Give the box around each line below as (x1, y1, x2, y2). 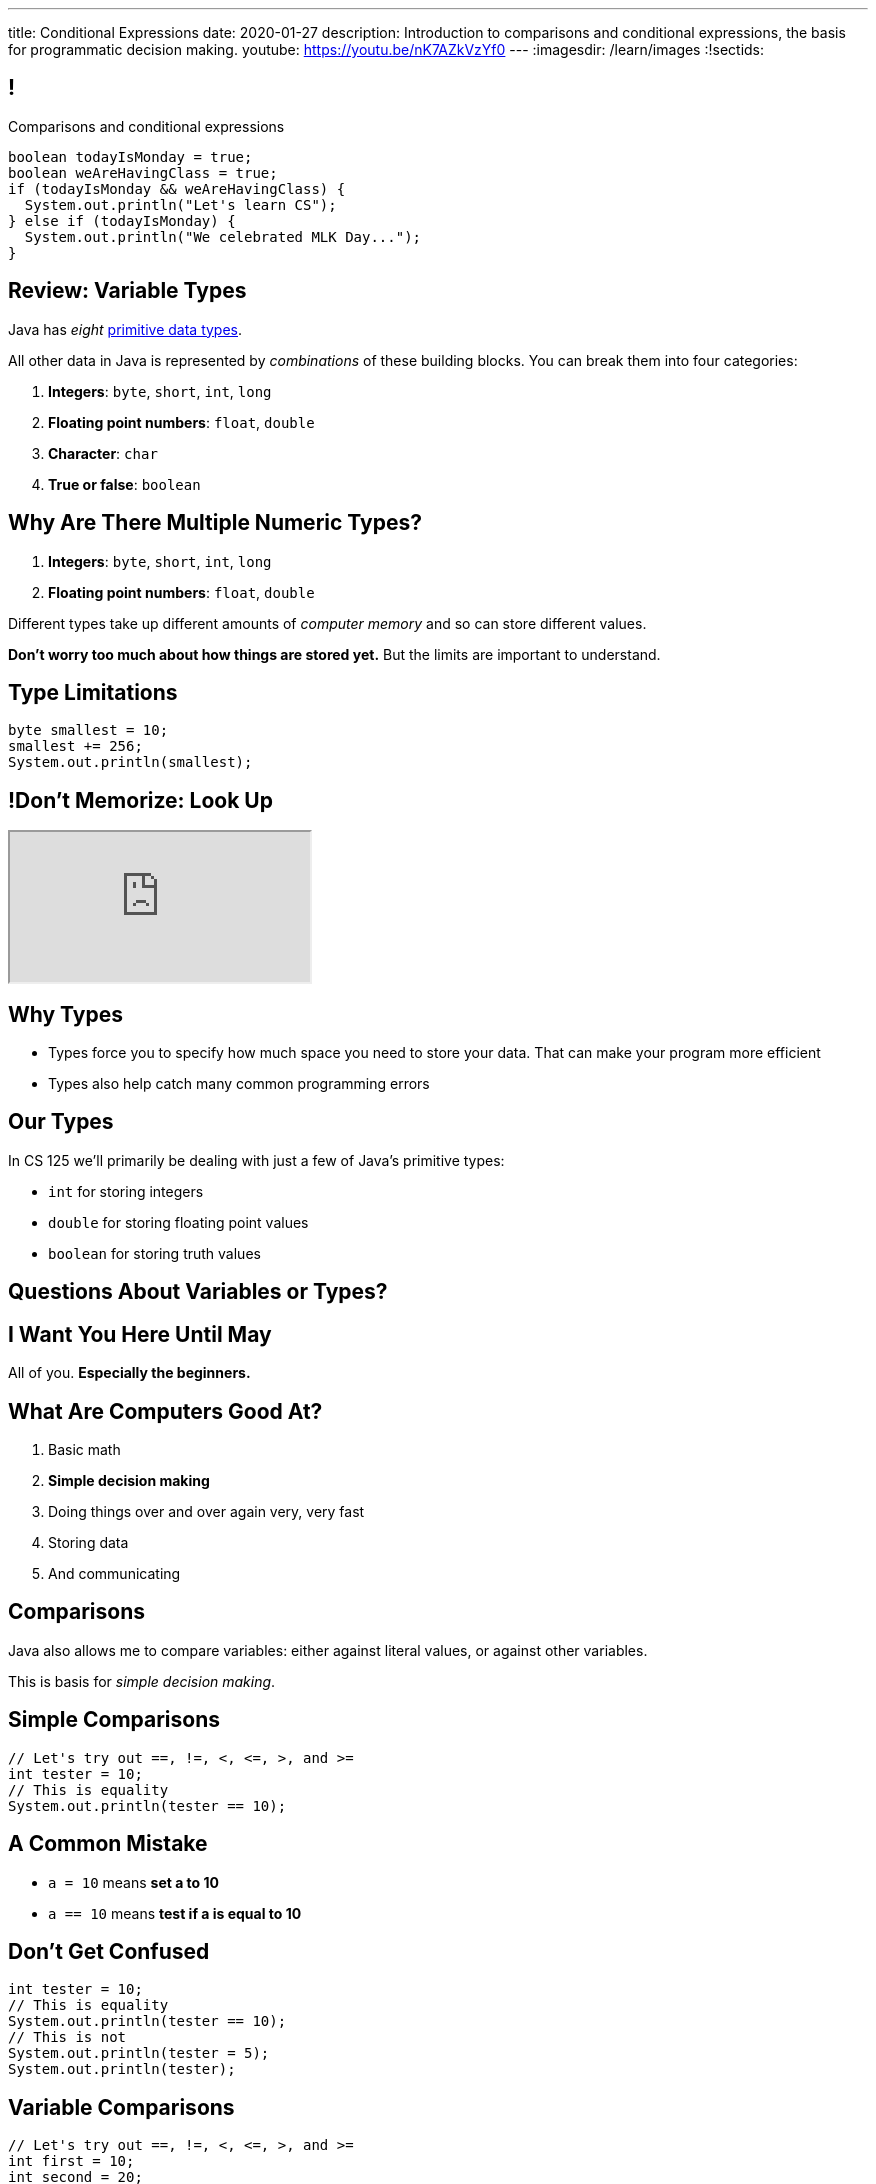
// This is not (8, 2029, 127, 2046)
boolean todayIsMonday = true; (8, 148, 253, 165)
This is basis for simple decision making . (8, 1672, 276, 1690)
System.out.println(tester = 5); (8, 2045, 270, 2062)
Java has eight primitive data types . (8, 320, 243, 338)
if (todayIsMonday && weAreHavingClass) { (8, 180, 346, 197)
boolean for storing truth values (48, 1244, 261, 1262)
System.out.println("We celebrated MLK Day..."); (24, 228, 422, 245)
